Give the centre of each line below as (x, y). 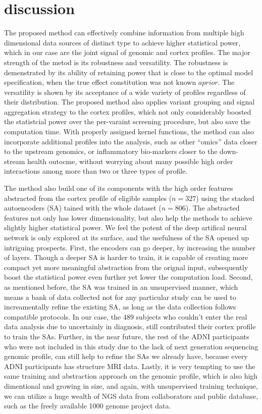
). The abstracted (213, 208)
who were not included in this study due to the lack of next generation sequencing (131, 346)
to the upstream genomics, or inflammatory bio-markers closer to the (111, 151)
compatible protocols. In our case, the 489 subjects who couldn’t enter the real (126, 316)
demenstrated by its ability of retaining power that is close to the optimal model (129, 72)
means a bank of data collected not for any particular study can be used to (120, 297)
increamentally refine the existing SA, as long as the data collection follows (120, 307)
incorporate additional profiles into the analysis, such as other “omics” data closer (131, 141)
